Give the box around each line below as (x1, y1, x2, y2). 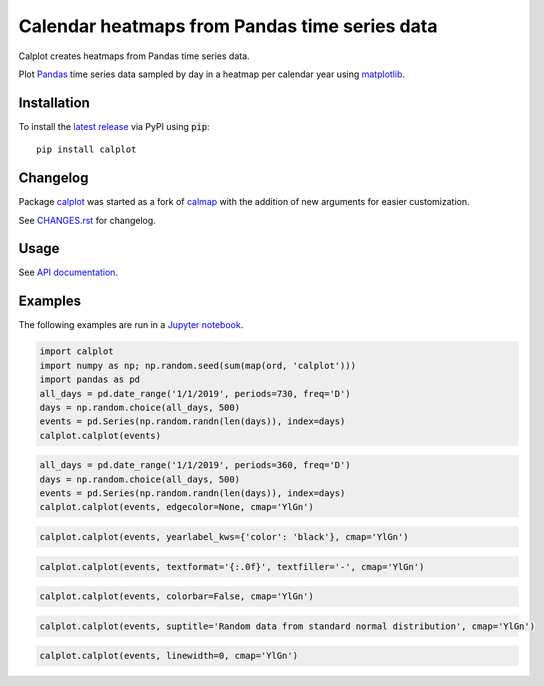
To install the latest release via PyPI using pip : (18, 120, 210, 132)
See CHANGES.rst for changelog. (18, 214, 157, 226)
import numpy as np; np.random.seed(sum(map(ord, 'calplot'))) (39, 360, 357, 371)
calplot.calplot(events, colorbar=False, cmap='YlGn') (39, 591, 314, 602)
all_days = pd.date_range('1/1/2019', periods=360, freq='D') (39, 460, 351, 471)
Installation (18, 94, 90, 111)
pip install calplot (36, 144, 137, 155)
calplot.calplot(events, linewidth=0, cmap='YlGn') (39, 650, 299, 662)
